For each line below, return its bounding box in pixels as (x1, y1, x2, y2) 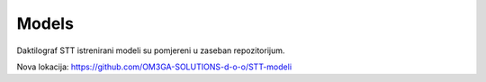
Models (16, 14, 74, 33)
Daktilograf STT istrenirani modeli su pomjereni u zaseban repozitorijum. (16, 45, 285, 56)
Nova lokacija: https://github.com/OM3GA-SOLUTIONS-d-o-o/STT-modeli (16, 61, 292, 72)
